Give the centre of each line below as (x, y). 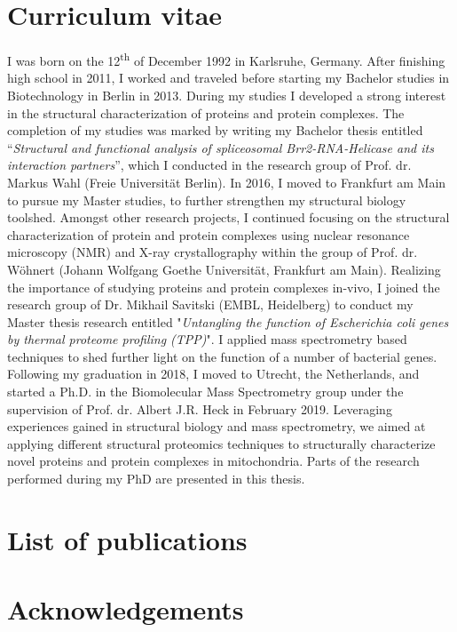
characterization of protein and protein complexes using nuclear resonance (209, 234)
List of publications (127, 539)
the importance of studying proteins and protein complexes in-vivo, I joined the (224, 287)
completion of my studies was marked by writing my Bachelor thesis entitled (215, 130)
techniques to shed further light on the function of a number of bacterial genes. (222, 356)
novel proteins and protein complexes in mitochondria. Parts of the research (213, 461)
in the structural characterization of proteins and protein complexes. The (206, 112)
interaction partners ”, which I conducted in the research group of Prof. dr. (209, 165)
